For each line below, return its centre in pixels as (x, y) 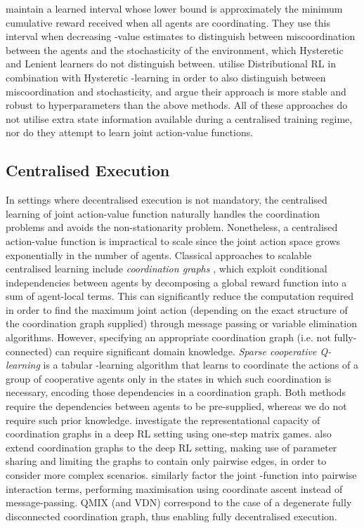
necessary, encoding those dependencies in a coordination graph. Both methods (176, 392)
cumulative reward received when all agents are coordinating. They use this (168, 22)
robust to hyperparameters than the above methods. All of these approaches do (177, 105)
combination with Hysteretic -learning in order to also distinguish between (166, 77)
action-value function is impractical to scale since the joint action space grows (173, 240)
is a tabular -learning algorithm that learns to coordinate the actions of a (201, 365)
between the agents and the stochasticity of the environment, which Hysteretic (175, 49)
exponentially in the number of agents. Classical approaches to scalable (159, 255)
